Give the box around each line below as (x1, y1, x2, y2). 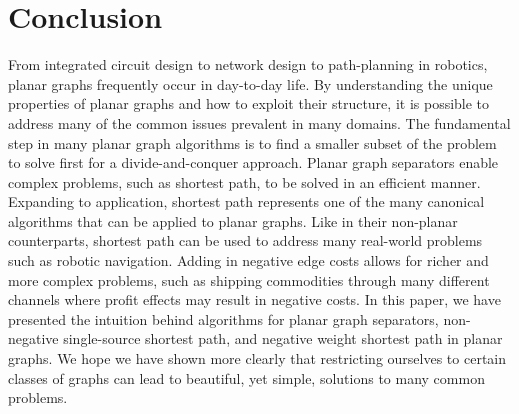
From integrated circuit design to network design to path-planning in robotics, (8, 54, 488, 75)
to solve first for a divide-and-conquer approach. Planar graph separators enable (8, 152, 499, 173)
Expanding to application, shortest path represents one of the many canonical (8, 191, 485, 212)
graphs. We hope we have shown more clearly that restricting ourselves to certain (8, 348, 507, 369)
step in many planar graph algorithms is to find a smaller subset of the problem (8, 132, 497, 153)
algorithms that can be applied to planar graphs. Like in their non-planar (8, 210, 458, 231)
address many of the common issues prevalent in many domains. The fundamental (8, 112, 511, 133)
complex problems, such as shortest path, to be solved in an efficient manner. (8, 171, 481, 192)
